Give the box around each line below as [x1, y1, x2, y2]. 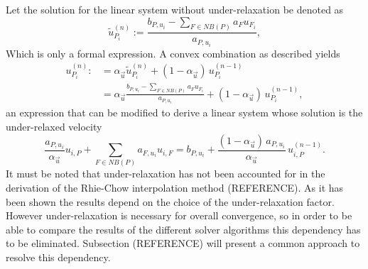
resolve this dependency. [6, 249, 111, 264]
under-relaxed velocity [6, 119, 102, 134]
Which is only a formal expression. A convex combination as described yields [6, 45, 340, 60]
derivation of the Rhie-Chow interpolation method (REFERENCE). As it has [6, 180, 344, 194]
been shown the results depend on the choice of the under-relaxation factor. [6, 194, 335, 209]
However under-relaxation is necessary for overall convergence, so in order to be [6, 208, 352, 223]
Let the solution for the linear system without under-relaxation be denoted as [6, 2, 344, 16]
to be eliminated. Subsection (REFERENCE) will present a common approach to [6, 236, 360, 251]
